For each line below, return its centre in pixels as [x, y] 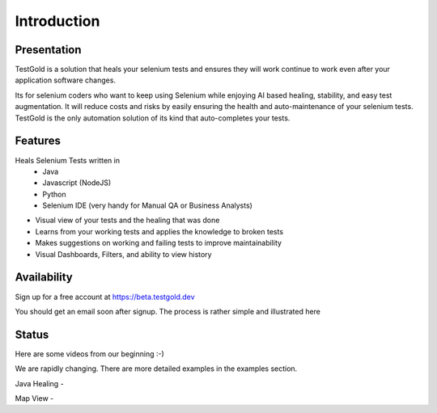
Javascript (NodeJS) [77, 183]
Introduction [57, 21]
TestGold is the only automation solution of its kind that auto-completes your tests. [153, 118]
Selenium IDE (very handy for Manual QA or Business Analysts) [147, 205]
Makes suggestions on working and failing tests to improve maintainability [159, 243]
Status [32, 334]
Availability [44, 278]
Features [38, 141]
